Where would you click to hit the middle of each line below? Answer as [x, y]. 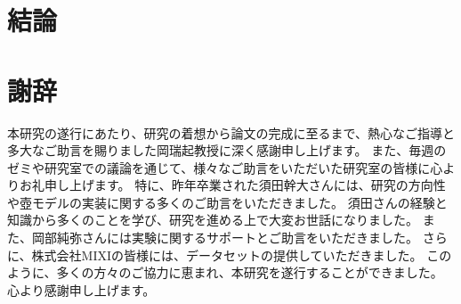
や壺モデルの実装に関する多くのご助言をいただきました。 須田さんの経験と [227, 202]
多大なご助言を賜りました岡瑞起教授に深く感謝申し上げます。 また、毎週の [227, 150]
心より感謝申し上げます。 [81, 289]
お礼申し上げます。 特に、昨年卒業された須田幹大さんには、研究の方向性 [232, 185]
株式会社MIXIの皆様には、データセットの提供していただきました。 [227, 255]
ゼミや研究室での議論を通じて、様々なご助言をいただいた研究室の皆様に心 [225, 167]
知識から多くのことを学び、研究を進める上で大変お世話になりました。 [213, 220]
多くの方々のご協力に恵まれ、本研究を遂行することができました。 [250, 272]
